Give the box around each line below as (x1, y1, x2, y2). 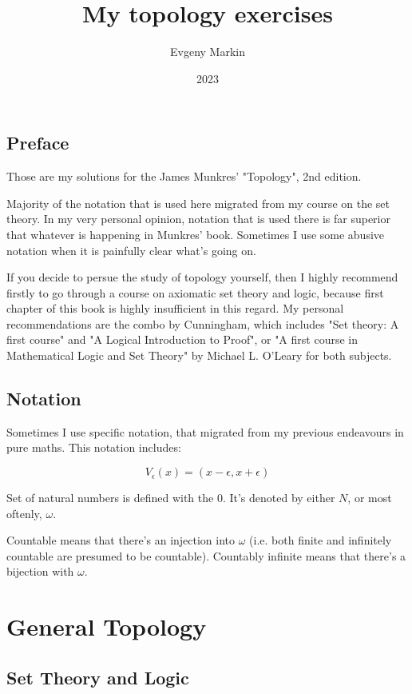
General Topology (6, 610, 207, 643)
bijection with (6, 563, 74, 580)
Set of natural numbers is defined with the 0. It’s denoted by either (6, 489, 335, 506)
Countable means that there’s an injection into (6, 532, 236, 548)
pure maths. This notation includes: (6, 439, 181, 456)
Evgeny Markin (170, 43, 245, 60)
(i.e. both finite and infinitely (249, 532, 392, 548)
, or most (347, 489, 392, 506)
